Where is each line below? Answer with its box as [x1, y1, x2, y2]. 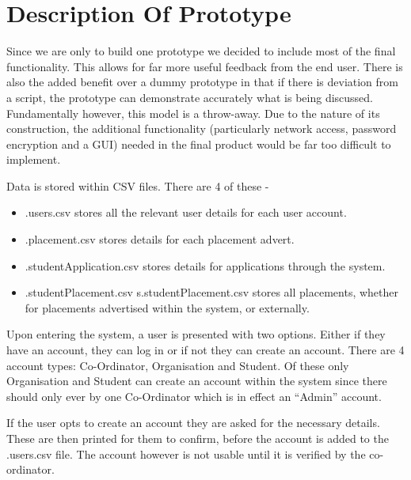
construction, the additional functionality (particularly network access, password [6, 120, 397, 137]
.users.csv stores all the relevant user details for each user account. [25, 204, 347, 221]
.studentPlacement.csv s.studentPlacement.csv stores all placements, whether [25, 284, 398, 300]
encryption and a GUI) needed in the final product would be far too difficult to [6, 135, 391, 152]
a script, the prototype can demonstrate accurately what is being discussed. [6, 89, 373, 105]
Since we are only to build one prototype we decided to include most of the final [6, 43, 396, 59]
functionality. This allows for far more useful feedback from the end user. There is [6, 58, 403, 74]
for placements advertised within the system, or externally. [25, 299, 310, 316]
